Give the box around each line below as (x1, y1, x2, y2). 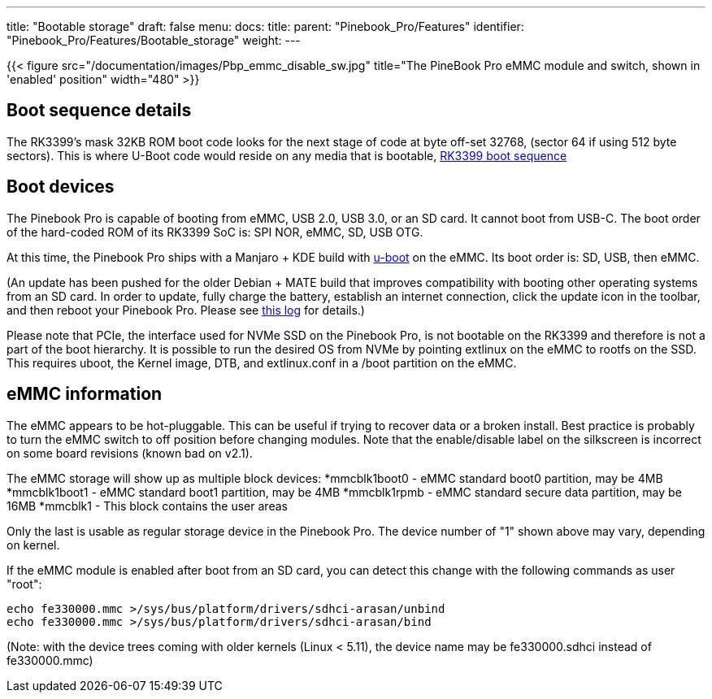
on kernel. (7, 537, 60, 552)
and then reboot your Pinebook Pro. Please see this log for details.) (7, 302, 365, 317)
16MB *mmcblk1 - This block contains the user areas (7, 498, 288, 513)
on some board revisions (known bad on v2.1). (7, 445, 253, 460)
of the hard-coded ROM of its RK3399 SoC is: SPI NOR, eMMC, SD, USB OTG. (7, 224, 423, 239)
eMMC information (7, 384, 163, 405)
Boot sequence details (7, 100, 192, 121)
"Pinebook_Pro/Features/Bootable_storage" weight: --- (7, 33, 301, 47)
